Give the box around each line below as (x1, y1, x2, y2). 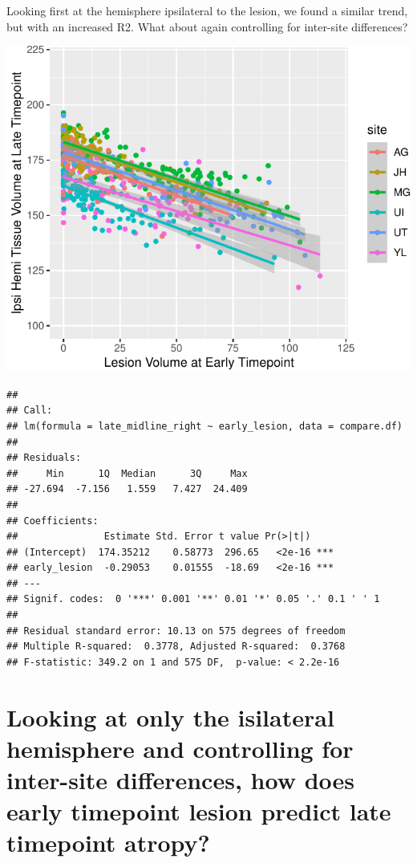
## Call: (6, 405, 53, 417)
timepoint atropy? (6, 826, 210, 859)
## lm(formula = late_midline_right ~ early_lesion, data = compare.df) (6, 420, 403, 432)
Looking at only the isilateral (6, 700, 334, 733)
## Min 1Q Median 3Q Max (6, 467, 248, 479)
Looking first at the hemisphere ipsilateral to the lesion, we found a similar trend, (6, 2, 408, 18)
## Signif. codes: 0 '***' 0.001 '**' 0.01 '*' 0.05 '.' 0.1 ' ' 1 (6, 593, 380, 605)
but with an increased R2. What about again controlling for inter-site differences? (6, 18, 408, 35)
